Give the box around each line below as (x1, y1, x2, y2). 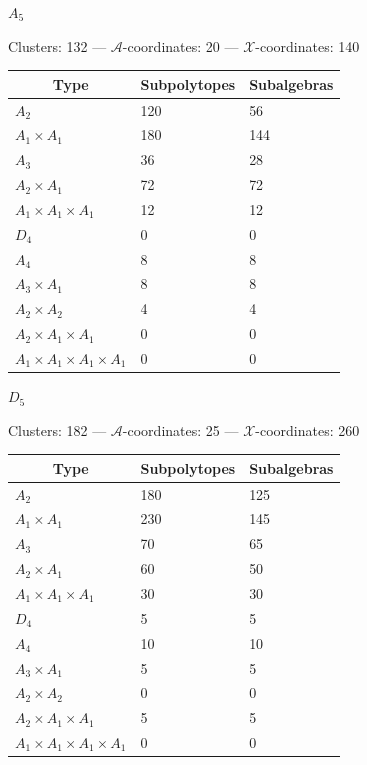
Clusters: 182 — (8, 419, 107, 440)
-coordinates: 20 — (122, 35, 239, 56)
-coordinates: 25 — (122, 419, 239, 440)
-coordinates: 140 (255, 35, 360, 56)
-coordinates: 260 (255, 419, 360, 440)
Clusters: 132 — (8, 35, 107, 56)
